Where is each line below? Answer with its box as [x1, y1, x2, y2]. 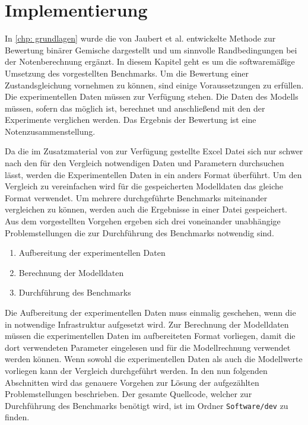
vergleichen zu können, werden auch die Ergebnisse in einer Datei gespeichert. [5, 203, 288, 215]
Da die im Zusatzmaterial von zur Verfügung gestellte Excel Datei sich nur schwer [5, 145, 303, 157]
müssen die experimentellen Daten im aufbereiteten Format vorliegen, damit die [5, 329, 296, 342]
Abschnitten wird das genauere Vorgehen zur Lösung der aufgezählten [5, 376, 259, 388]
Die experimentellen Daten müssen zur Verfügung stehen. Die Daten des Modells [5, 90, 299, 103]
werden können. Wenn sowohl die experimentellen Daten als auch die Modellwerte [5, 353, 303, 365]
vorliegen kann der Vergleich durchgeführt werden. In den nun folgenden [5, 364, 268, 376]
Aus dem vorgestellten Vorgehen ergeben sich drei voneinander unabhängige [5, 215, 281, 227]
